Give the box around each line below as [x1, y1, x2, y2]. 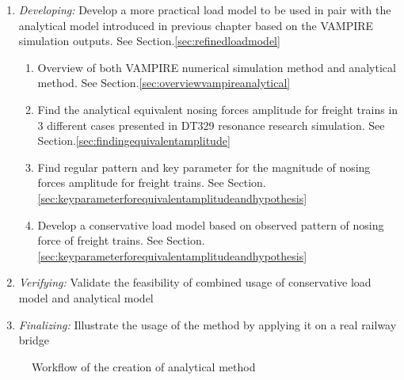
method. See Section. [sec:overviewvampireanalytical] [37, 74, 291, 91]
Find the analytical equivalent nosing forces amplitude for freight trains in [37, 101, 398, 117]
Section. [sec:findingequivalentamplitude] [37, 132, 231, 149]
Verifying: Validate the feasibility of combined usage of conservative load [18, 274, 372, 291]
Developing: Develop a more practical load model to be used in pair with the [18, 2, 391, 17]
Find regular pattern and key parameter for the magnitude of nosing [37, 158, 371, 175]
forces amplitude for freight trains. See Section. [37, 174, 266, 191]
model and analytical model [18, 289, 154, 306]
